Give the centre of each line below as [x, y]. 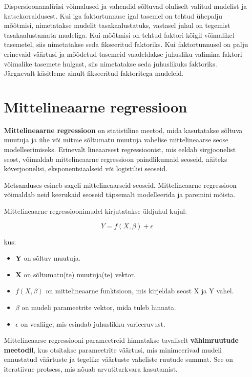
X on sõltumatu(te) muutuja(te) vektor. [75, 274]
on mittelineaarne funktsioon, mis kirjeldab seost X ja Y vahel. [140, 291]
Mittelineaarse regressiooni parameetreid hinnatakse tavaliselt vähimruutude [121, 340]
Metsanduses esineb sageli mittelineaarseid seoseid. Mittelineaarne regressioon [120, 185]
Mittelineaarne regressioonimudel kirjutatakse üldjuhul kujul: [95, 211]
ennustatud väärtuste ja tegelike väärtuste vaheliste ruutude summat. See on [119, 359]
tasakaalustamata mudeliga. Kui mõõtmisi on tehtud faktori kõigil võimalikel [119, 34]
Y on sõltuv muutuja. [48, 258]
